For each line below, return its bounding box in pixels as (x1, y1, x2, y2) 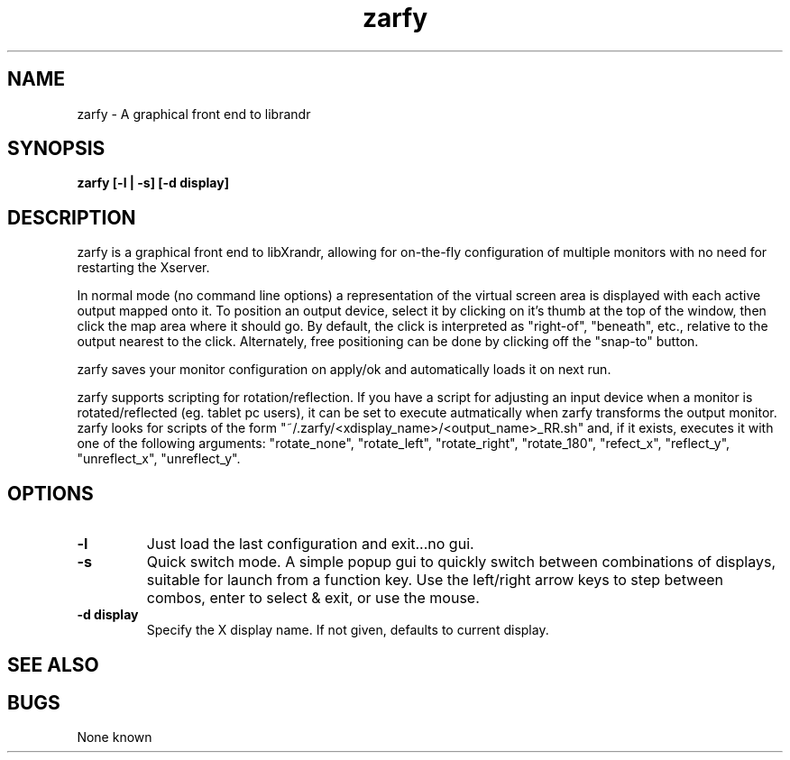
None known (77, 729, 152, 746)
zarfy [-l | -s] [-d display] (77, 175, 229, 191)
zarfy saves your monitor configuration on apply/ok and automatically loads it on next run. (77, 362, 611, 378)
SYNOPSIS (7, 137, 106, 160)
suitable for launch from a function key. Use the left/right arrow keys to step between (146, 571, 724, 590)
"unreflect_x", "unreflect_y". (77, 451, 241, 467)
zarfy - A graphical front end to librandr (77, 105, 311, 122)
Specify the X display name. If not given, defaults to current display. (146, 622, 549, 638)
